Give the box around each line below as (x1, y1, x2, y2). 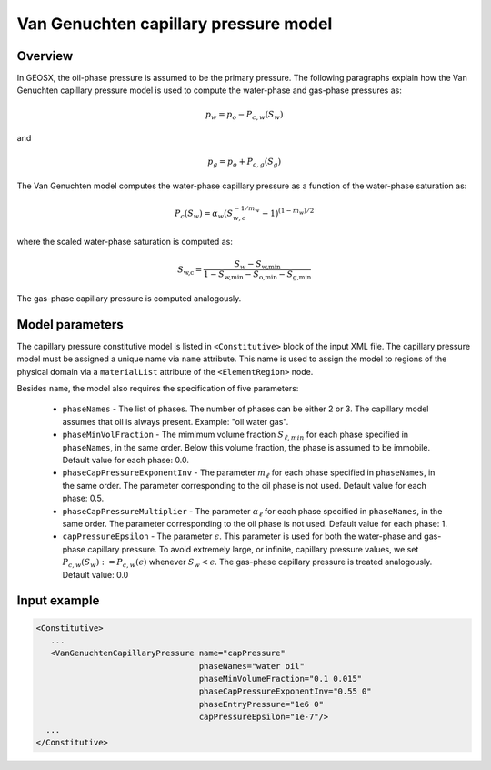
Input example (16, 593, 100, 609)
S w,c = (177, 264, 203, 277)
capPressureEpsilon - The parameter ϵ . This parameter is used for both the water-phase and (62, 531, 423, 542)
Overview (16, 48, 74, 64)
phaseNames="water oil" (198, 661, 305, 671)
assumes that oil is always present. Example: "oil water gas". (62, 416, 289, 427)
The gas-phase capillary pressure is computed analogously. (16, 292, 242, 304)
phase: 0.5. (62, 492, 105, 504)
